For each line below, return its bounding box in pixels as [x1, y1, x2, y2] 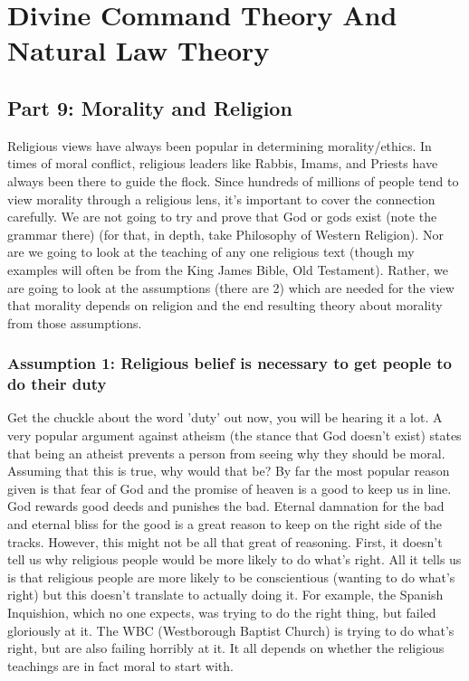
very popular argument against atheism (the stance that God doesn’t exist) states [7, 426, 462, 445]
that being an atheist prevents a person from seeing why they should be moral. [7, 443, 445, 462]
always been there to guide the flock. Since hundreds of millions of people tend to [7, 171, 459, 190]
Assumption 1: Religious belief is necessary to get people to [7, 352, 453, 374]
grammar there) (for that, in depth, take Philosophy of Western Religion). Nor [7, 224, 444, 243]
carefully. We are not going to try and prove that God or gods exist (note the [7, 207, 437, 226]
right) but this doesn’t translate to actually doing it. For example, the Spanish [7, 585, 444, 604]
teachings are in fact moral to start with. [7, 656, 234, 675]
